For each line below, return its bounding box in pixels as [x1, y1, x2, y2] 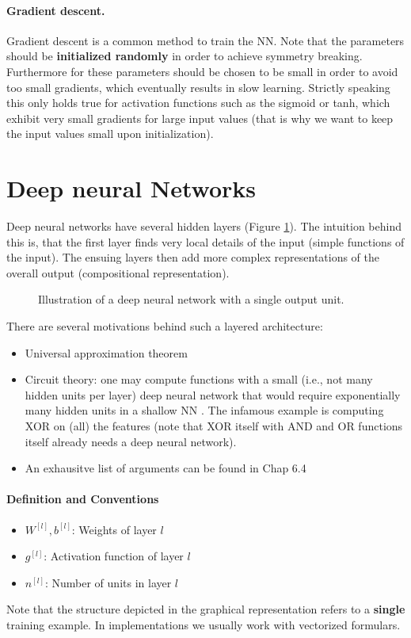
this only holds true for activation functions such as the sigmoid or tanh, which [6, 94, 390, 111]
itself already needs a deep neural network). [25, 433, 237, 449]
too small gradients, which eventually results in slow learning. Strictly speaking [6, 78, 390, 95]
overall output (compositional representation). [6, 264, 230, 281]
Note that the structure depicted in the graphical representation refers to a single [6, 601, 405, 617]
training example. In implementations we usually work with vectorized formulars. [6, 616, 401, 632]
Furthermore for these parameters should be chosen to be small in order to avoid [6, 63, 398, 79]
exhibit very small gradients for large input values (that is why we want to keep [6, 109, 394, 126]
